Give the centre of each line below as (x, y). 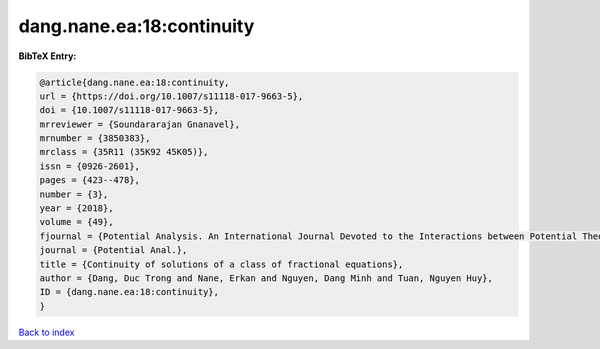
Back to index (46, 332)
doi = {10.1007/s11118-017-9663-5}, (129, 110)
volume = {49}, (76, 222)
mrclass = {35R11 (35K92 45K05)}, (124, 152)
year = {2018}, (76, 208)
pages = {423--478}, (89, 180)
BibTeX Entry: (47, 56)
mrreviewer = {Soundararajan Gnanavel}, (139, 124)
